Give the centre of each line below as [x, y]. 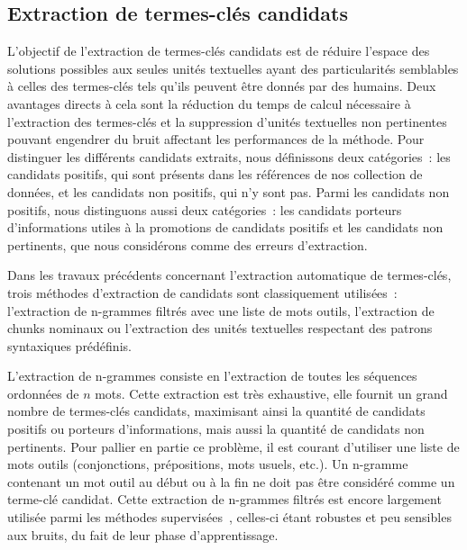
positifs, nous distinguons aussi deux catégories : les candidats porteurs [205, 209]
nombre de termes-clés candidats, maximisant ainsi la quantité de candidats [216, 411]
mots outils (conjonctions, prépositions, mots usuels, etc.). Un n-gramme [208, 464]
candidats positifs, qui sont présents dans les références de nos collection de [215, 174]
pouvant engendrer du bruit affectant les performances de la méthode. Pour [216, 139]
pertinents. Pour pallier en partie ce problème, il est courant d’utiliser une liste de [233, 446]
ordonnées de [43, 393]
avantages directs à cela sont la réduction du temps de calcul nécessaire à [209, 103]
